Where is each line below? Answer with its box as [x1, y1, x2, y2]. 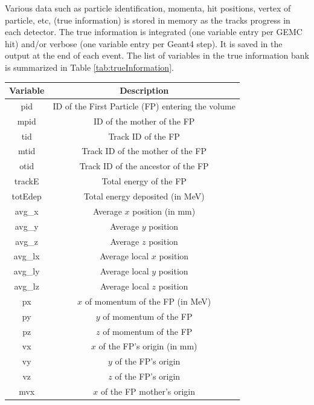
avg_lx [13, 250, 40, 262]
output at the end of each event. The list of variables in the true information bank [5, 49, 309, 62]
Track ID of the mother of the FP [82, 144, 207, 157]
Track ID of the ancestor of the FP [79, 160, 209, 172]
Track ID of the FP [108, 129, 180, 142]
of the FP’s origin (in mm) [98, 340, 197, 352]
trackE [14, 175, 39, 187]
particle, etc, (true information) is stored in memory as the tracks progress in [5, 13, 290, 26]
